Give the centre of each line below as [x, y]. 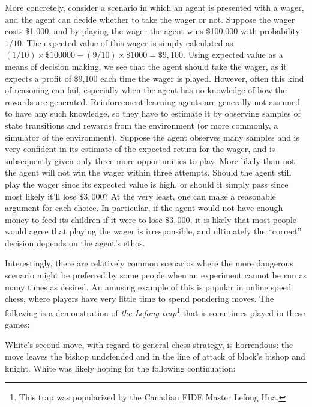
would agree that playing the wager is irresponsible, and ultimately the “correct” [153, 231]
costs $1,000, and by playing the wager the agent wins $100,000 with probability [152, 31]
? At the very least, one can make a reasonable [190, 196]
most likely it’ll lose [41, 196]
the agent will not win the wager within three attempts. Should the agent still [148, 172]
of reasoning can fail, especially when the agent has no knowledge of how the [146, 90]
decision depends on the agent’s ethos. [75, 243]
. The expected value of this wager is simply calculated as [127, 42]
